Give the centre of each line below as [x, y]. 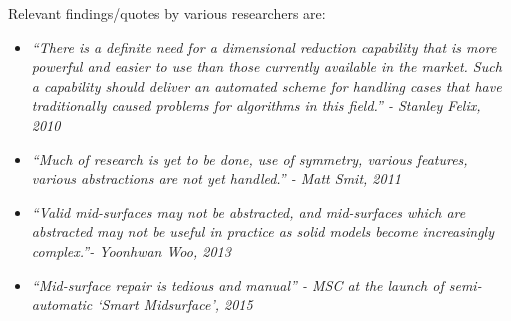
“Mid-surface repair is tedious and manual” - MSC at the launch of [237, 284]
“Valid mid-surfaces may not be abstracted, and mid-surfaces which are [248, 211]
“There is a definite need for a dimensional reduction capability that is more [264, 46]
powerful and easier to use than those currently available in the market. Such [266, 66]
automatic [62, 304]
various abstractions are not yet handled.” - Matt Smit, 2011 [216, 178]
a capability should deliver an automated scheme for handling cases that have [266, 85]
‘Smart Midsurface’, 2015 [175, 304]
